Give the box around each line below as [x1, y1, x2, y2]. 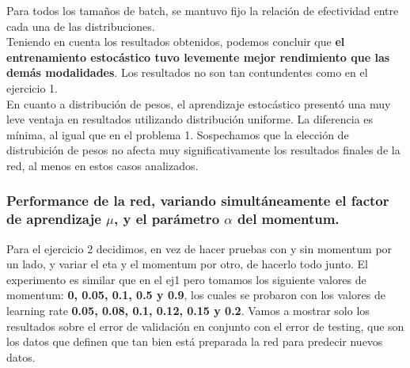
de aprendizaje [6, 209, 101, 229]
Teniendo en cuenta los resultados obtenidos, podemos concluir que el [6, 33, 345, 50]
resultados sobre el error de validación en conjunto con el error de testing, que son [6, 317, 404, 334]
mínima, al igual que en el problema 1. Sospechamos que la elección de [6, 126, 349, 142]
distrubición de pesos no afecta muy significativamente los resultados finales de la [6, 142, 401, 158]
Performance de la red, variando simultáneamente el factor [6, 191, 389, 211]
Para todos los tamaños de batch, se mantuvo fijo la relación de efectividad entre [6, 2, 399, 18]
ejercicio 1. [6, 79, 58, 96]
